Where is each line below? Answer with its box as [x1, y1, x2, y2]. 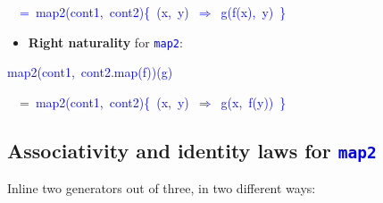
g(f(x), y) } [221, 3, 287, 21]
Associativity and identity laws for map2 [7, 136, 377, 164]
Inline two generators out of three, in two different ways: [7, 179, 316, 198]
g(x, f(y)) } [221, 92, 287, 111]
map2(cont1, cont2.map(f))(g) [7, 63, 173, 81]
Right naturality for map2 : [28, 32, 183, 51]
